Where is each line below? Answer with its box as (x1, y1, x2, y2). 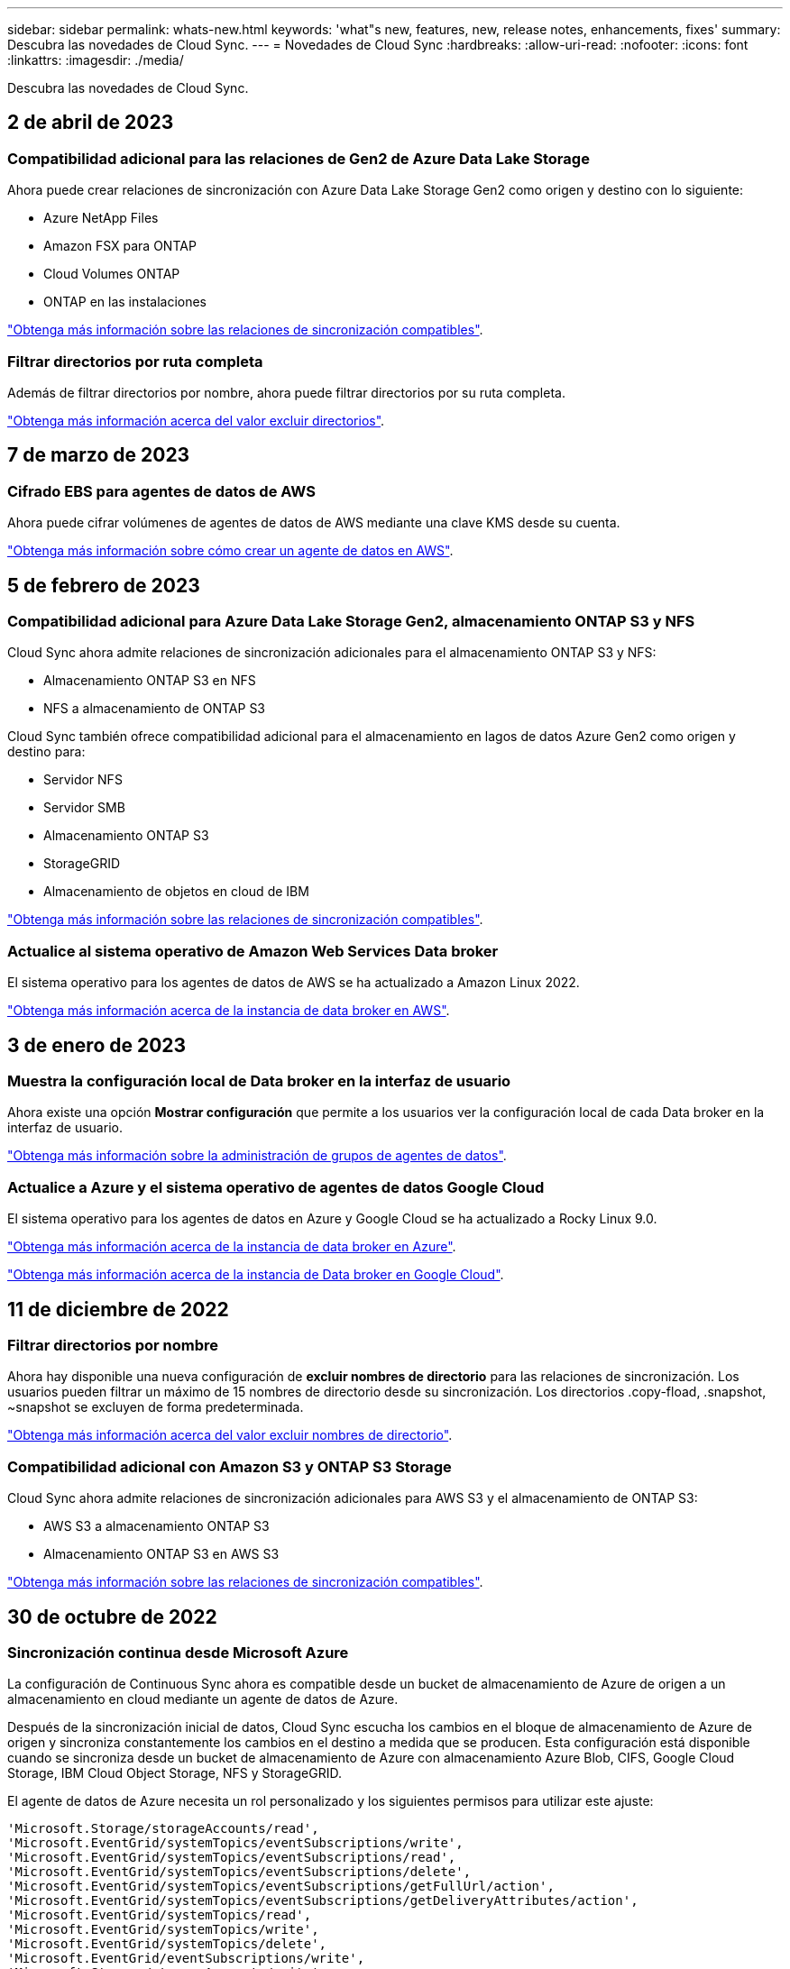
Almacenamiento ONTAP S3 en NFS (43, 673, 256, 689)
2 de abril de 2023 (7, 111, 174, 134)
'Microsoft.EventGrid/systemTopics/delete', (7, 1937, 327, 1952)
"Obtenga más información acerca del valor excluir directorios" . (7, 412, 385, 428)
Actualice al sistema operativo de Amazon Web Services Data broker (7, 941, 499, 960)
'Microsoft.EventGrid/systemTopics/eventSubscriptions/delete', (7, 1864, 472, 1880)
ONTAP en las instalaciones (43, 294, 207, 310)
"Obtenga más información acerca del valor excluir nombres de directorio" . (7, 1427, 453, 1443)
